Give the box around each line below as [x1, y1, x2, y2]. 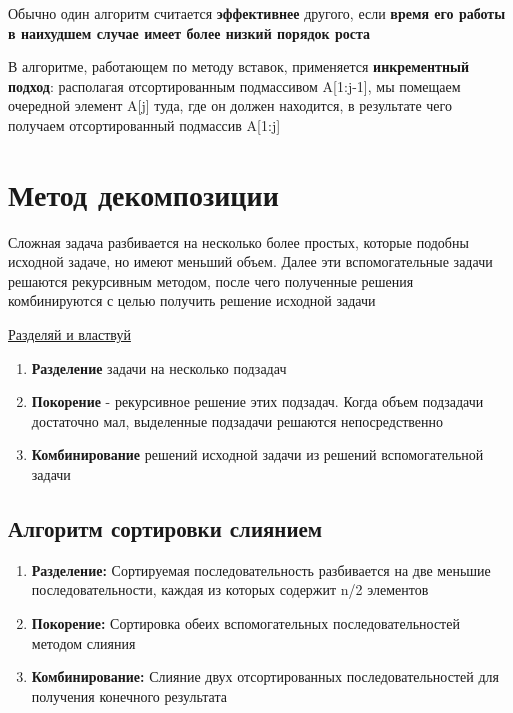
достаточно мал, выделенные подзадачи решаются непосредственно [31, 410, 444, 431]
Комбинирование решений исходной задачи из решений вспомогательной [31, 444, 484, 465]
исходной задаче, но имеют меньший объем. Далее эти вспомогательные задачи [8, 251, 493, 272]
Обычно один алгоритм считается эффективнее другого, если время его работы [8, 3, 506, 23]
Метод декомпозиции [8, 173, 279, 214]
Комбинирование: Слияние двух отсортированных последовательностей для [31, 666, 499, 687]
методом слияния [31, 632, 136, 653]
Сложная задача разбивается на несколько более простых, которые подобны [8, 231, 469, 252]
